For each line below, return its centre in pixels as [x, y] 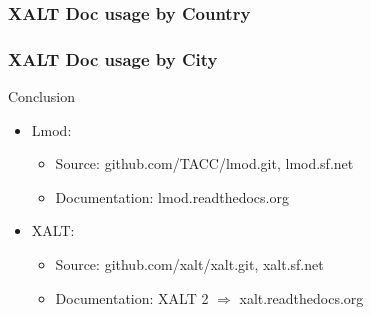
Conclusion [41, 96]
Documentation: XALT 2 [132, 297]
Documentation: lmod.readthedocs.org [172, 196]
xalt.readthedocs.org [301, 297]
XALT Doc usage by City [113, 58]
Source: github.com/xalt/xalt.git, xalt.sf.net [189, 264]
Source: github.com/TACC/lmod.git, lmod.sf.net [204, 163]
